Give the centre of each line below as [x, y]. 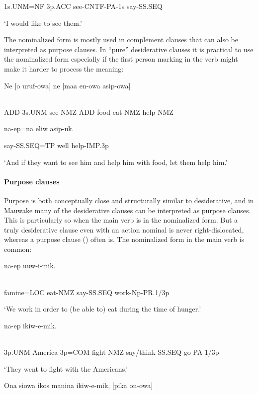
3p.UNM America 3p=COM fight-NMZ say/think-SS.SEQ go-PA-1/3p [112, 352]
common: [18, 249]
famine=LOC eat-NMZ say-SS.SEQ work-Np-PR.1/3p [87, 292]
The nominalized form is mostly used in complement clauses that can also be [121, 39]
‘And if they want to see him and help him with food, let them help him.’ [116, 162]
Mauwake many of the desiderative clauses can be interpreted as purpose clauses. [128, 210]
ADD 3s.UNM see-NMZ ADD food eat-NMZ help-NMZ [89, 112]
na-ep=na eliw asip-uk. [39, 128]
